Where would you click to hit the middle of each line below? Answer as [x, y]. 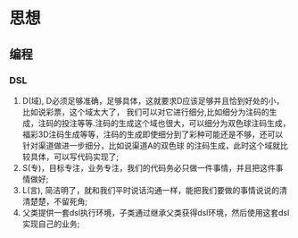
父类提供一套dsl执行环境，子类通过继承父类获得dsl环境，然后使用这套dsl [156, 212]
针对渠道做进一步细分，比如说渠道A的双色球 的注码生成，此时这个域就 [151, 145]
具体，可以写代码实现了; [74, 157]
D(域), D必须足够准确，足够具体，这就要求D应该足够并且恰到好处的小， [153, 100]
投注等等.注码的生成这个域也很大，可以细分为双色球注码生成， [176, 123]
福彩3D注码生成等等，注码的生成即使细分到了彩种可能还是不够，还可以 [153, 134]
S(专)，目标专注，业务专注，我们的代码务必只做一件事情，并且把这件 [149, 167]
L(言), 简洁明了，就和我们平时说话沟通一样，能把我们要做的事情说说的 [150, 190]
